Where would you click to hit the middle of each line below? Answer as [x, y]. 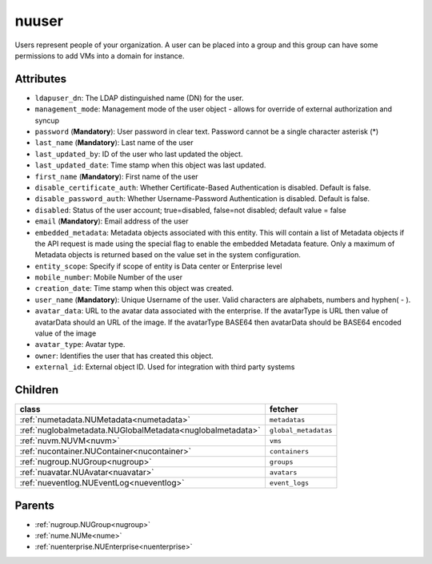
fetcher [284, 409]
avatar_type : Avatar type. [80, 344]
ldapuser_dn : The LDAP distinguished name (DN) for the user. [139, 98]
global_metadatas [301, 430]
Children [37, 390]
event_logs [289, 483]
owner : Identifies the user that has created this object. [124, 356]
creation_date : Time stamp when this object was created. [134, 288]
